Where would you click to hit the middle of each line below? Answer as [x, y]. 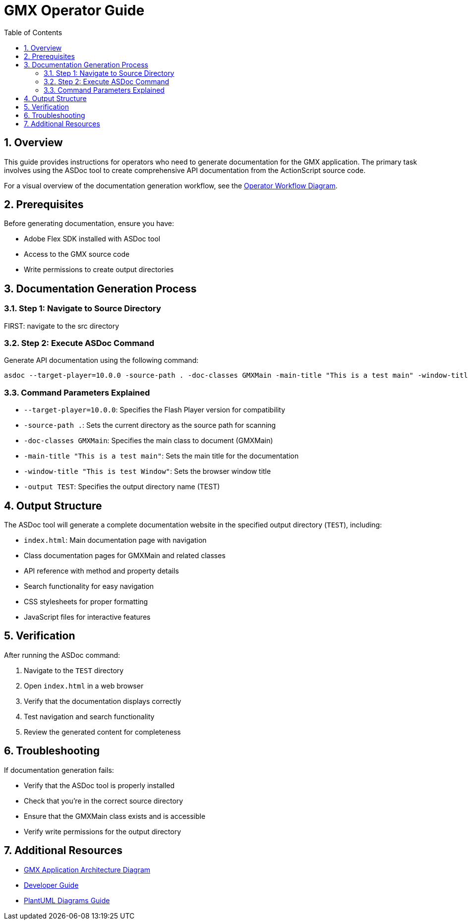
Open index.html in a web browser [84, 686]
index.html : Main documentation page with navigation [115, 540]
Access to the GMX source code [77, 254]
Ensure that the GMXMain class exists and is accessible [115, 816]
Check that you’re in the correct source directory [104, 801]
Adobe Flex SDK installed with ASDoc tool [92, 239]
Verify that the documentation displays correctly [103, 701]
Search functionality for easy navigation [89, 586]
